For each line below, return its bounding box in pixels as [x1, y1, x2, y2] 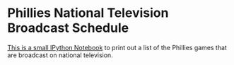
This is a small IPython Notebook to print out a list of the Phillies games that [7, 43, 228, 52]
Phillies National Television [7, 5, 169, 21]
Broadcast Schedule [7, 20, 129, 36]
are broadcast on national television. [7, 51, 113, 59]
